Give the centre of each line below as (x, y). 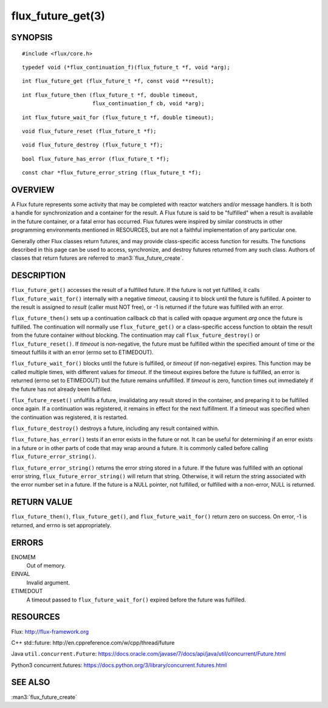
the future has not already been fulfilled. (62, 389)
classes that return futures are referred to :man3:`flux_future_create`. (97, 258)
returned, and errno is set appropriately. (61, 525)
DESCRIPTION (39, 276)
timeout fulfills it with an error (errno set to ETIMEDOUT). (83, 352)
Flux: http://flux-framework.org (50, 631)
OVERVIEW (33, 189)
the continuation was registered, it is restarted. (70, 417)
